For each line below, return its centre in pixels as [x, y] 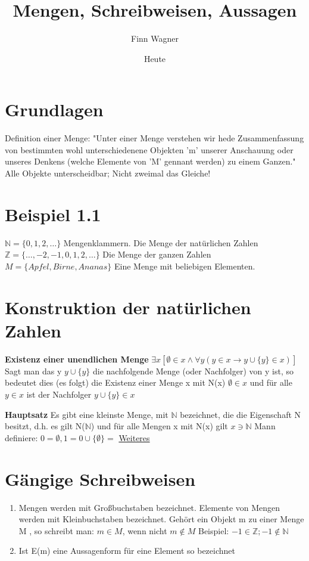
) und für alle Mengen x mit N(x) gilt [159, 426]
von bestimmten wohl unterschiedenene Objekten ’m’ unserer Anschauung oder [149, 149]
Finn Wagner [155, 38]
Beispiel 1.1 [53, 214]
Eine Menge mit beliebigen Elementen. [185, 266]
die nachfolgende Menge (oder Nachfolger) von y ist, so [193, 371]
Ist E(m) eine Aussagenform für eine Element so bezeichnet [127, 551]
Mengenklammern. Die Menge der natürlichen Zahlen [161, 242]
